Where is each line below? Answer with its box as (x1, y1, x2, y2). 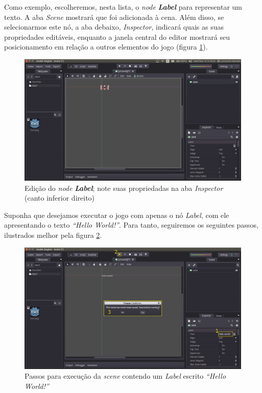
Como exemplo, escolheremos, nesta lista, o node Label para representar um (4, 2, 243, 12)
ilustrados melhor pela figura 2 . (4, 230, 102, 240)
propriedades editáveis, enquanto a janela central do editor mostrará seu (4, 31, 230, 42)
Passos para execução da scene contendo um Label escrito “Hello (25, 371, 226, 381)
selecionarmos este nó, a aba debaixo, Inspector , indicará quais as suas (4, 21, 224, 32)
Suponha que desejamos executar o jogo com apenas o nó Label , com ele (4, 209, 229, 220)
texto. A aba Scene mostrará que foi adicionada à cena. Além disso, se (4, 11, 224, 22)
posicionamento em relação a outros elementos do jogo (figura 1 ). (4, 41, 208, 52)
